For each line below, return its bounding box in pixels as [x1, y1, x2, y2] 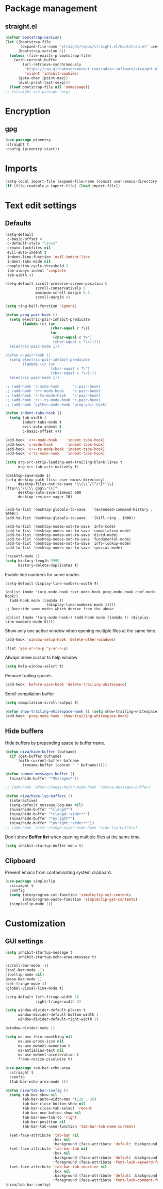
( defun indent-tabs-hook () [5, 411, 62, 416]
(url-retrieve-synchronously [22, 62, 81, 67]
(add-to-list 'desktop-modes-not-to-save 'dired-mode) [5, 533, 118, 537]
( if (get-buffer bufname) [9, 754, 62, 759]
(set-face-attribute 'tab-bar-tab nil [9, 1146, 88, 1151]
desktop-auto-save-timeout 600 [17, 490, 81, 495]
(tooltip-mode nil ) [5, 972, 45, 977]
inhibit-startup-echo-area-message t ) [17, 954, 97, 960]
